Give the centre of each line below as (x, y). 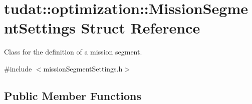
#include (18, 68)
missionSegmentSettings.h (83, 68)
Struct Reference (141, 28)
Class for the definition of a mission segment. (73, 52)
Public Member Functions (73, 95)
